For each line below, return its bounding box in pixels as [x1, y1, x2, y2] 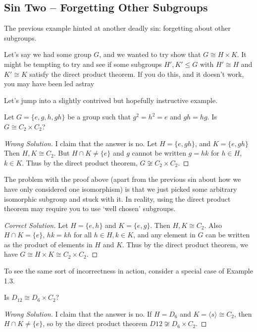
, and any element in [133, 229, 196, 240]
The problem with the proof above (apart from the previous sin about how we [4, 174, 241, 184]
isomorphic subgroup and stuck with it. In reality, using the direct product [4, 193, 231, 204]
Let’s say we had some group [4, 49, 92, 59]
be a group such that [67, 111, 131, 122]
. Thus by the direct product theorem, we [122, 239, 248, 249]
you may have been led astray [4, 78, 95, 89]
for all [73, 229, 92, 240]
